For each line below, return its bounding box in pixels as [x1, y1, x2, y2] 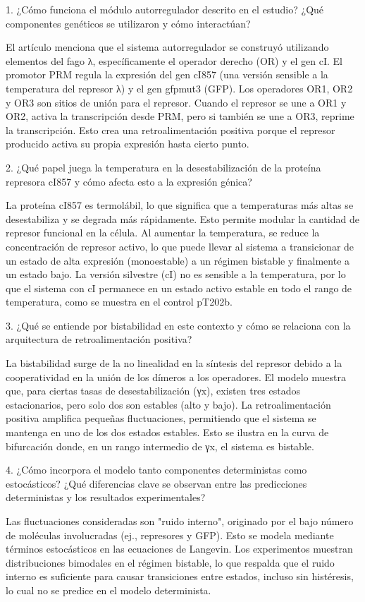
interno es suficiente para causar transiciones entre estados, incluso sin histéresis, [6, 569, 354, 584]
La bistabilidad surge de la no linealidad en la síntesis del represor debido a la [6, 356, 342, 371]
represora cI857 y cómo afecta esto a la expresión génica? [6, 174, 252, 188]
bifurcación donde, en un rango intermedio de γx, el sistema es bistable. [6, 438, 314, 453]
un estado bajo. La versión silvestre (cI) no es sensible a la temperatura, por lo [6, 267, 346, 282]
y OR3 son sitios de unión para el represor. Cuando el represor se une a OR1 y [6, 95, 347, 109]
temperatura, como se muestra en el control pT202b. [6, 294, 233, 309]
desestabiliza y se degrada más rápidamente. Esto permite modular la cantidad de [6, 211, 359, 226]
